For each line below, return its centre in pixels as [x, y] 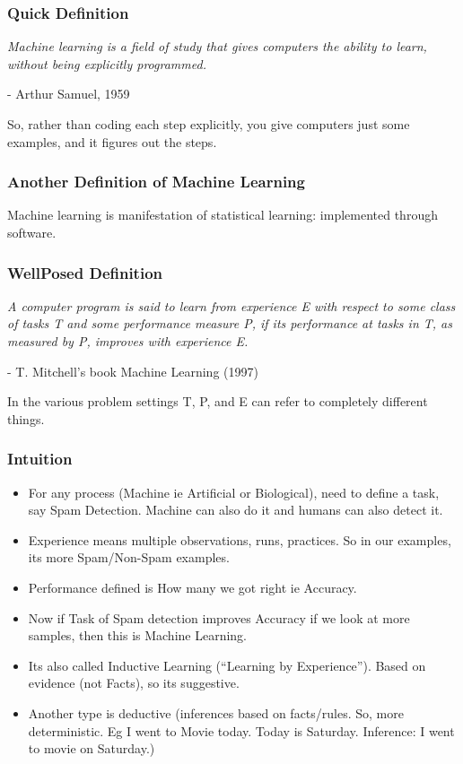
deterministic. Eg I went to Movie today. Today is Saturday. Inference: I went [241, 730]
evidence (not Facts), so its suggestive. [134, 683]
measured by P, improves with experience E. [128, 341]
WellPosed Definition [85, 272]
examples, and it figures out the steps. [112, 141]
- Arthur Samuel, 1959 [69, 94]
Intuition [40, 459]
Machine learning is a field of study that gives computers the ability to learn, [217, 46]
